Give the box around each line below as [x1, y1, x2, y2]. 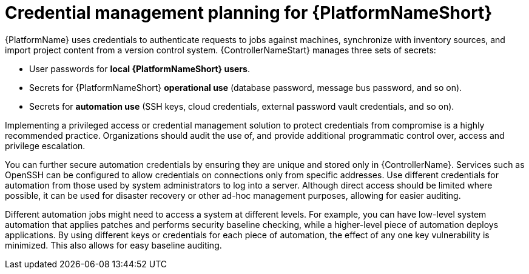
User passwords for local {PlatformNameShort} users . [29, 63, 250, 74]
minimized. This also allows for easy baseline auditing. [5, 239, 222, 250]
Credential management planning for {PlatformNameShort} [5, 2, 493, 23]
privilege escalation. [5, 140, 86, 151]
